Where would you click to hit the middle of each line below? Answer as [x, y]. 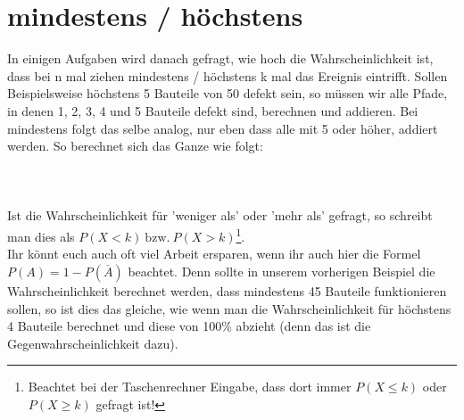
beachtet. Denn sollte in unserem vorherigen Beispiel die [282, 271]
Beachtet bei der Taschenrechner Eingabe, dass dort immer [190, 387]
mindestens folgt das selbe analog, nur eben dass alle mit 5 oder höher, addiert [223, 128]
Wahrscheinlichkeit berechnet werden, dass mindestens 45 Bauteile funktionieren [227, 290]
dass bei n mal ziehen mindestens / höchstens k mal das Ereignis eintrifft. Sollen [228, 75]
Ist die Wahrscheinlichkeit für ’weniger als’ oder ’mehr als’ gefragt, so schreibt [220, 215]
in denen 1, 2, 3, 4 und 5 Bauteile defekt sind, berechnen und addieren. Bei [213, 110]
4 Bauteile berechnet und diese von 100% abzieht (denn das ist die [189, 326]
